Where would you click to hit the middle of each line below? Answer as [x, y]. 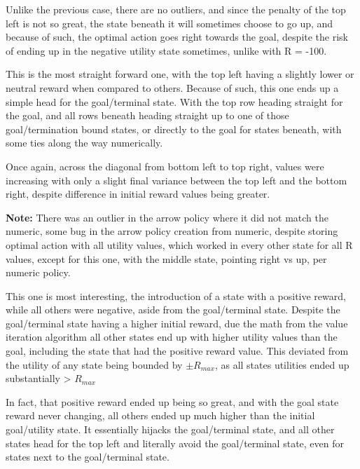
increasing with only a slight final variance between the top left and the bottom [176, 180]
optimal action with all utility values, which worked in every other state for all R [179, 244]
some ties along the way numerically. [84, 143]
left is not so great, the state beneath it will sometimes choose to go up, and [169, 23]
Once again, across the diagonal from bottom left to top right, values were [165, 166]
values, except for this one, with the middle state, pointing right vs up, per [166, 258]
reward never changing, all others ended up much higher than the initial [160, 415]
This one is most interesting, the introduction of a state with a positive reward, [176, 295]
